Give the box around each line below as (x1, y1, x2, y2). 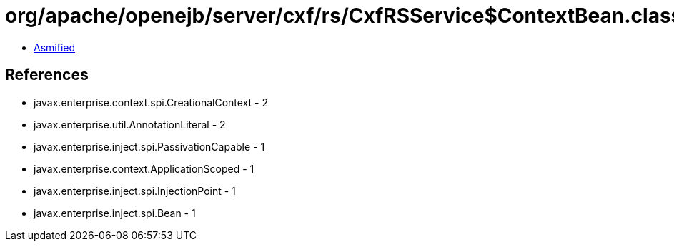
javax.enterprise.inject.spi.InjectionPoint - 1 (34, 184, 236, 197)
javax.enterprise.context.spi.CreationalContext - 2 (34, 96, 268, 109)
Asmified (34, 41, 76, 54)
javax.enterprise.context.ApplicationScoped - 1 (34, 162, 254, 175)
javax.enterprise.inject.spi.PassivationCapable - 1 (34, 140, 265, 153)
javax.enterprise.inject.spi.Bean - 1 (34, 206, 196, 219)
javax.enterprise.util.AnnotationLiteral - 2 (34, 118, 226, 131)
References (5, 66, 89, 84)
